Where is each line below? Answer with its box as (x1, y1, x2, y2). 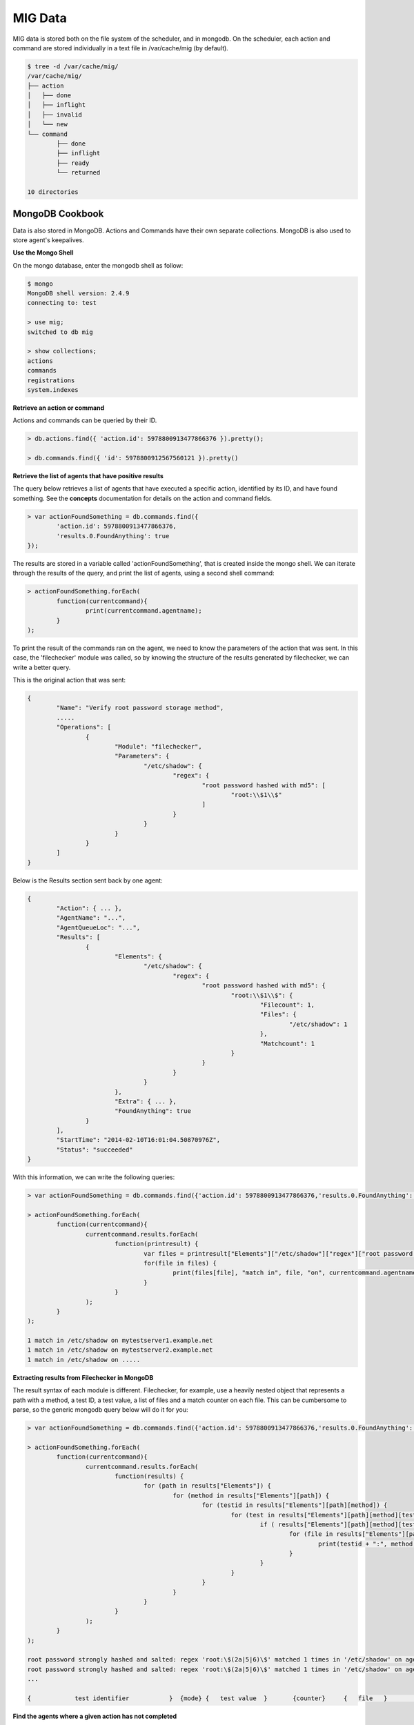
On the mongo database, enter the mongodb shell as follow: (12, 261, 184, 269)
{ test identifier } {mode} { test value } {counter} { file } (27, 1694, 388, 1702)
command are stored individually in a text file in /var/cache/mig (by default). (12, 43, 229, 52)
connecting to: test (27, 299, 97, 307)
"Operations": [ (56, 723, 112, 731)
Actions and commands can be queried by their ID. (12, 416, 157, 424)
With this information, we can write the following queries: (12, 1173, 175, 1181)
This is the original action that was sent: (12, 676, 126, 684)
